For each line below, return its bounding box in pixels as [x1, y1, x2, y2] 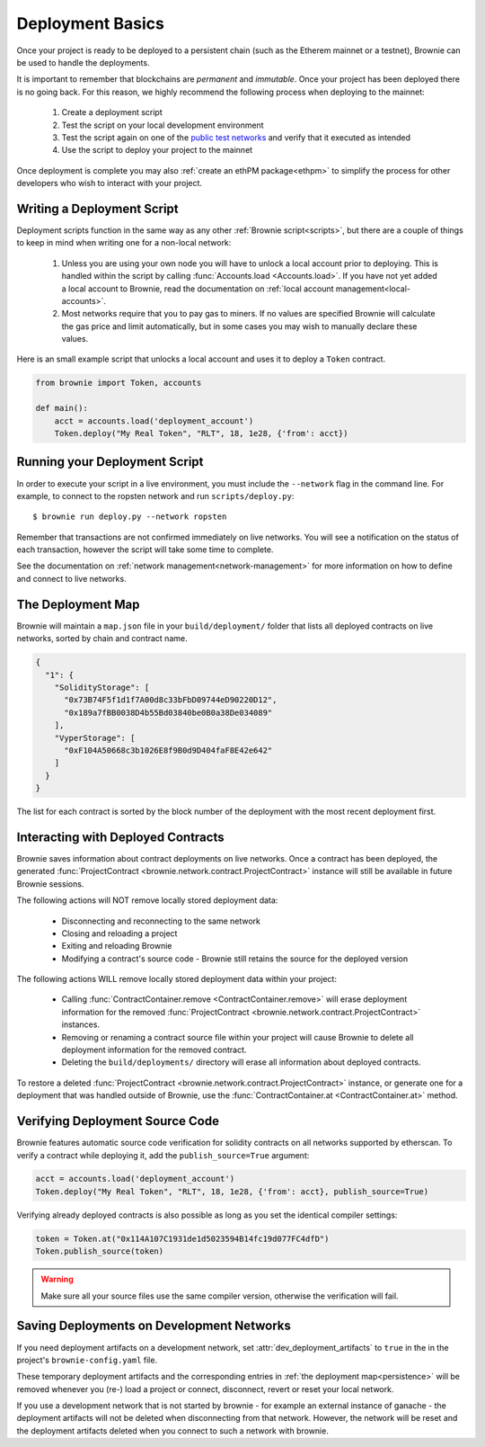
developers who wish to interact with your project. [16, 178, 202, 189]
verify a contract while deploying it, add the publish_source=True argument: [16, 1149, 310, 1160]
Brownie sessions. [16, 878, 84, 889]
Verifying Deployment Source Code [16, 1113, 220, 1129]
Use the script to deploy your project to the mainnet [61, 145, 253, 156]
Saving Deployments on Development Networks [16, 1318, 292, 1334]
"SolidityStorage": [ [54, 682, 150, 692]
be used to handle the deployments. [16, 57, 150, 67]
